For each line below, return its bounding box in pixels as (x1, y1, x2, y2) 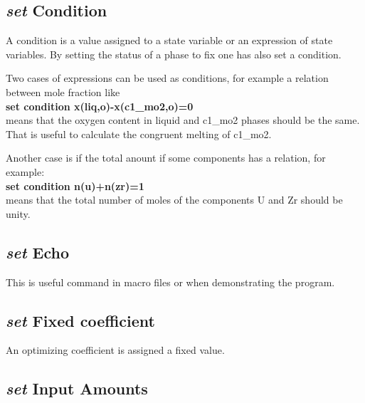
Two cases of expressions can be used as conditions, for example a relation (6, 70, 329, 85)
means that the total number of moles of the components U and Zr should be (6, 192, 343, 207)
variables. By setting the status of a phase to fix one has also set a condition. (6, 46, 342, 61)
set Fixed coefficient (6, 309, 155, 331)
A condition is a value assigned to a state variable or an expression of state (6, 33, 333, 48)
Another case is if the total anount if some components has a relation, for (6, 150, 326, 165)
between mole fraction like (6, 84, 120, 99)
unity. (6, 206, 31, 221)
